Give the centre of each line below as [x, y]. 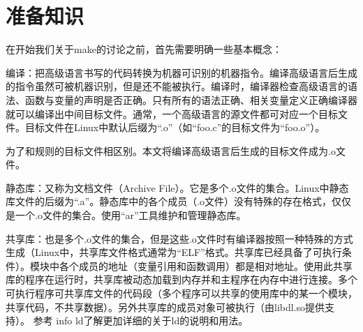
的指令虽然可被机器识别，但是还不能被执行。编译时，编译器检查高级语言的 [177, 86]
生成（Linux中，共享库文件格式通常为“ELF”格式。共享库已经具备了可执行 [174, 252]
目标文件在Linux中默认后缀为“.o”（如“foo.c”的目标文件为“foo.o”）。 [175, 127]
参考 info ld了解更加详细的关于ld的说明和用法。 [141, 320]
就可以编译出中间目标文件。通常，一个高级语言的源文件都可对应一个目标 [172, 113]
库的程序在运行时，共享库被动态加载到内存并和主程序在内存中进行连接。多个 [181, 279]
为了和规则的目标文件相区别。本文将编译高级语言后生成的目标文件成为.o [171, 150]
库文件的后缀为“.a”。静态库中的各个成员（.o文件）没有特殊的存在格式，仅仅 [179, 201]
